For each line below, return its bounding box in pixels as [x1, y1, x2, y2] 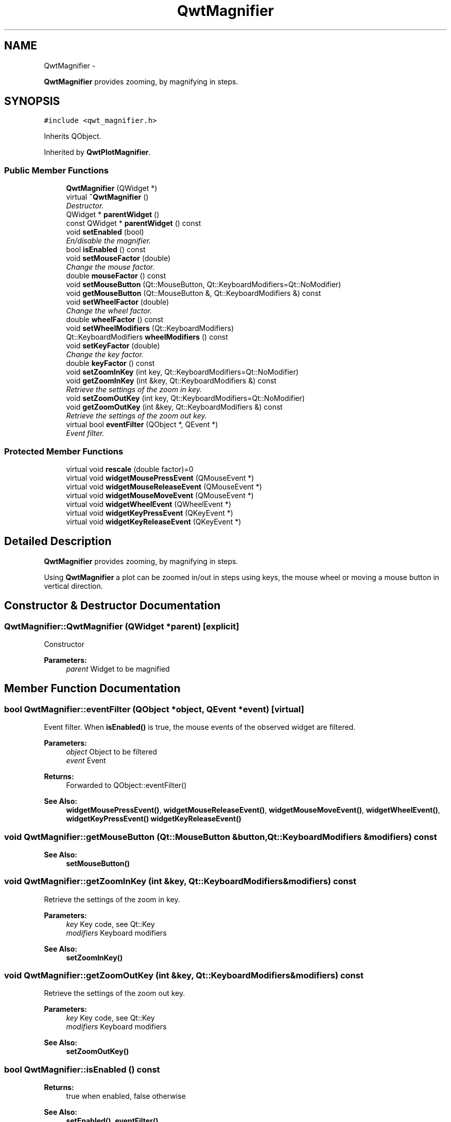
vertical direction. [44, 581, 103, 590]
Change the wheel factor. [66, 306, 152, 315]
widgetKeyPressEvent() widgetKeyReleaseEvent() [66, 814, 241, 823]
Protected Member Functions [4, 446, 124, 457]
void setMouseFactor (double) [66, 254, 170, 263]
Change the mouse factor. [66, 262, 155, 272]
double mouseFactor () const [66, 271, 166, 280]
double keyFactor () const [66, 359, 155, 368]
